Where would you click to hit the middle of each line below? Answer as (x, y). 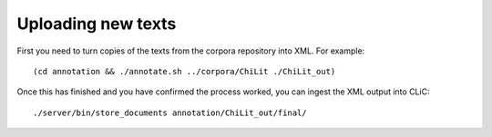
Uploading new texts (97, 24)
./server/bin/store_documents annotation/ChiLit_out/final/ (170, 113)
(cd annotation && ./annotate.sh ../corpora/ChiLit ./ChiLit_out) (184, 71)
